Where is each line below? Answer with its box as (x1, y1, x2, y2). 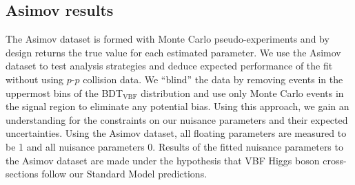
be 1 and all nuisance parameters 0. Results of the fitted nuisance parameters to (6, 139, 343, 153)
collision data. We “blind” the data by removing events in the (83, 72, 343, 86)
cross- (323, 153, 347, 167)
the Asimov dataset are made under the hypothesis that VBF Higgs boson (6, 153, 320, 167)
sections (6, 166, 39, 181)
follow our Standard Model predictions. (41, 166, 207, 181)
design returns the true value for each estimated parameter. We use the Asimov (6, 45, 341, 59)
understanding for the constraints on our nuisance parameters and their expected (6, 112, 348, 127)
